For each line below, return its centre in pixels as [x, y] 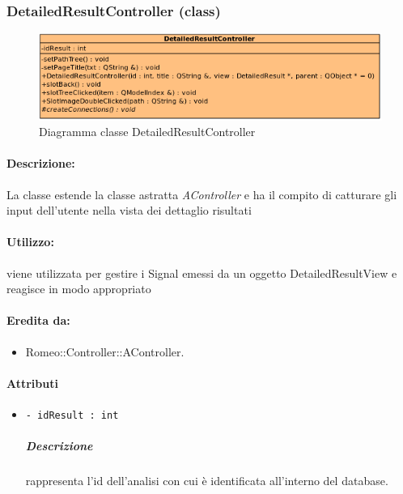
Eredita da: [38, 320]
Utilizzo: [30, 242]
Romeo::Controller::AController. [105, 351]
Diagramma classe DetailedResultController [147, 132]
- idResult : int [72, 416]
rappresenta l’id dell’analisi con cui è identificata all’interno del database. [207, 481]
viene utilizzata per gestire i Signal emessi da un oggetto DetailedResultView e [202, 273]
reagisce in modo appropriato [79, 289]
